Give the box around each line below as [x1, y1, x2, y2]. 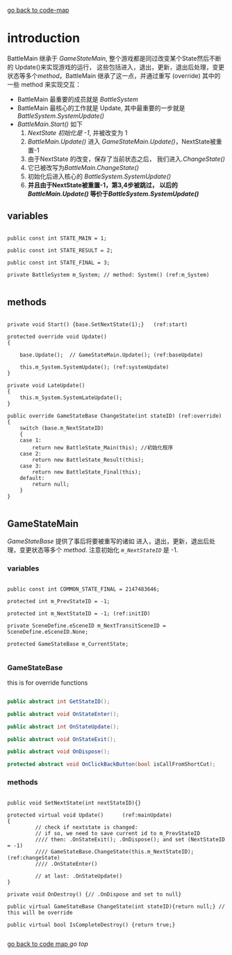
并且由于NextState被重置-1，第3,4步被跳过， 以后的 [27, 180, 179, 189]
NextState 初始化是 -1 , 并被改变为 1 [27, 128, 128, 137]
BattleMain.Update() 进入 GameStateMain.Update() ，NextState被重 [27, 137, 222, 146]
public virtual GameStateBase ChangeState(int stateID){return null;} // [7, 903, 226, 910]
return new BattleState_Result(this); [32, 456, 144, 463]
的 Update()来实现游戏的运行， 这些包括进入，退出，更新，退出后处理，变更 [7, 63, 225, 71]
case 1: [19, 437, 42, 444]
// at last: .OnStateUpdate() [35, 872, 123, 880]
